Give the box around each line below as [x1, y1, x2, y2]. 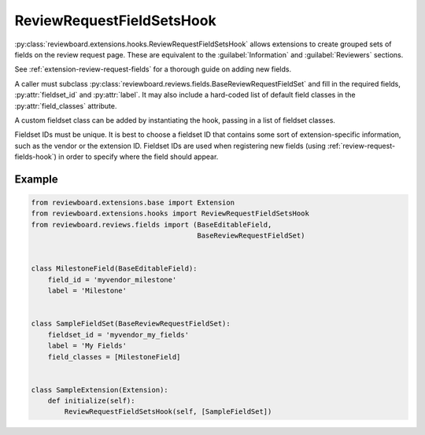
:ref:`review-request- [327, 141, 396, 150]
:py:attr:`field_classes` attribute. [14, 101, 117, 110]
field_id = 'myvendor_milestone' [47, 275, 177, 284]
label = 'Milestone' [47, 286, 128, 295]
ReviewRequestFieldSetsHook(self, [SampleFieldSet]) [64, 407, 272, 416]
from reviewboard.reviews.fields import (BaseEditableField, [31, 220, 272, 229]
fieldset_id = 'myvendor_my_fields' [47, 330, 189, 339]
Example [14, 172, 58, 186]
